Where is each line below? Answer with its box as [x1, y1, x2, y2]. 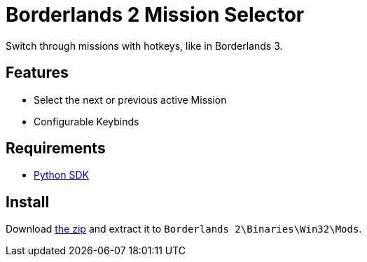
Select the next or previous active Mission [34, 93, 227, 106]
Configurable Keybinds [34, 115, 139, 127]
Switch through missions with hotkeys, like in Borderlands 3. [6, 39, 283, 52]
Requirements [6, 139, 106, 158]
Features [6, 64, 69, 82]
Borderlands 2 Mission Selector [6, 3, 305, 27]
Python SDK [34, 169, 89, 181]
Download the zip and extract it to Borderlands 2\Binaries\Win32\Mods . [6, 223, 362, 235]
